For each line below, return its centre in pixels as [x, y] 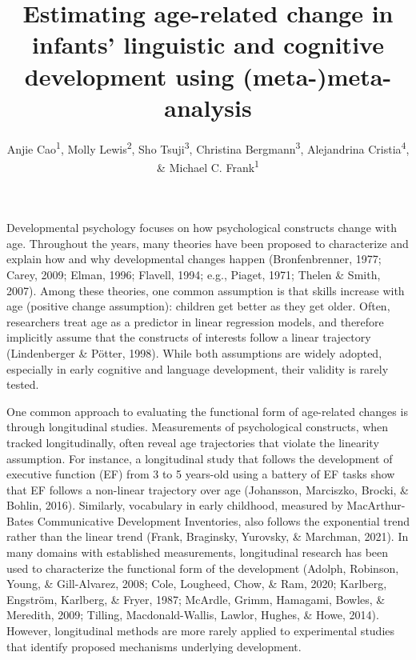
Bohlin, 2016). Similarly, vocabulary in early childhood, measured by [175, 505]
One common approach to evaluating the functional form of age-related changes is [207, 411]
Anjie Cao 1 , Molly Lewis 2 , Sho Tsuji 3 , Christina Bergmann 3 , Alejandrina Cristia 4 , [208, 147]
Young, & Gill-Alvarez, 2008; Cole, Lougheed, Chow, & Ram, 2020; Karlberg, [197, 584]
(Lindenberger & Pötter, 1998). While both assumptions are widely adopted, [194, 352]
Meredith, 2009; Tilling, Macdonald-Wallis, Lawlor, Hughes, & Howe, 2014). [193, 615]
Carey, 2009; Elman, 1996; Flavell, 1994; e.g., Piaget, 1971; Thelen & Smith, [194, 274]
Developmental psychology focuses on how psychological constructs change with [202, 228]
